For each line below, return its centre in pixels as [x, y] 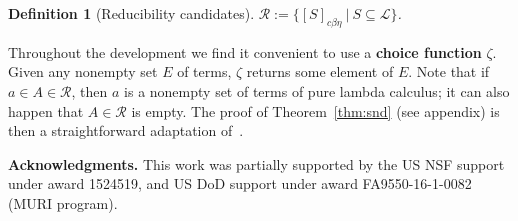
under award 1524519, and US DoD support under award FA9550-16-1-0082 [240, 183]
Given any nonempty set [83, 71]
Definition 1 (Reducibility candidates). [131, 13]
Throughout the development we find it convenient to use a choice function [245, 51]
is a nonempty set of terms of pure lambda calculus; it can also [317, 90]
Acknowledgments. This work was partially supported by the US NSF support [256, 163]
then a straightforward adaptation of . [126, 130]
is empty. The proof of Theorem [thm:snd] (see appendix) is [315, 110]
